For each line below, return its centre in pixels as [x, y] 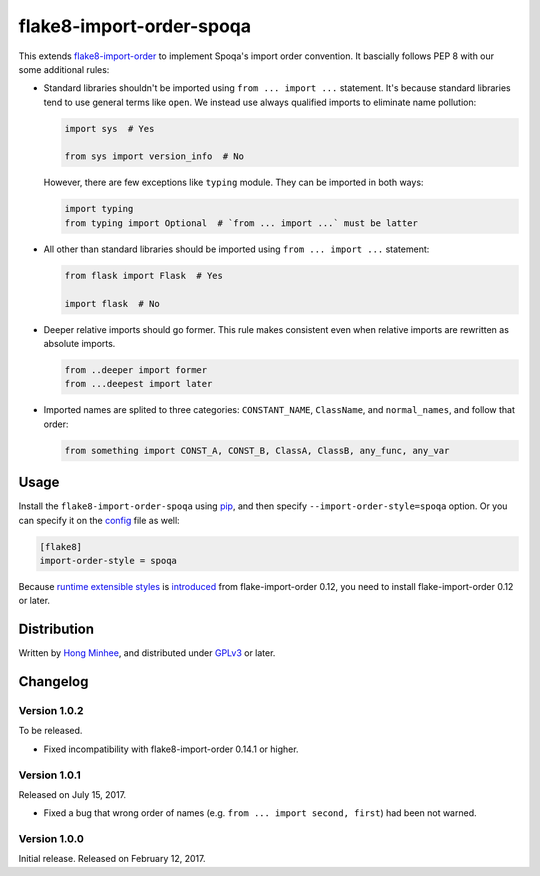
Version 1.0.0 [51, 839]
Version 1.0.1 [49, 775]
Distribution [56, 629]
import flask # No [112, 303]
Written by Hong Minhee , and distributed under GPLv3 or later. [147, 653]
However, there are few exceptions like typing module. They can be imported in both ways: [233, 182]
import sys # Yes [109, 128]
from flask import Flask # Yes [144, 275]
